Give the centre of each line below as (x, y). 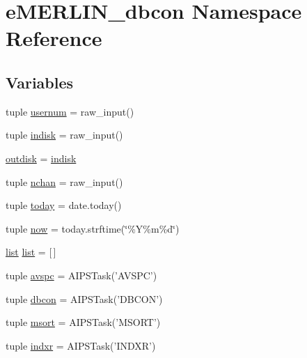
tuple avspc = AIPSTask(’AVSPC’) (81, 275)
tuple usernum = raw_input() (70, 111)
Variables (40, 82)
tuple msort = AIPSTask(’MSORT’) (83, 322)
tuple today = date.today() (64, 205)
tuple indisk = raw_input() (64, 135)
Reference (54, 38)
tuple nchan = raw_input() (64, 181)
